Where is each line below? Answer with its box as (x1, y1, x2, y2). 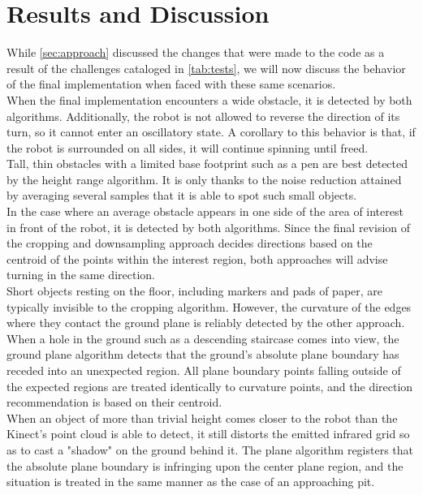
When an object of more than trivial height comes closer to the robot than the (6, 409, 398, 426)
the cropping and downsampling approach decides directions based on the (6, 235, 373, 252)
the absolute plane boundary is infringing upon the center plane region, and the (6, 457, 404, 474)
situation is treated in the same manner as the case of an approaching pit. (6, 473, 375, 490)
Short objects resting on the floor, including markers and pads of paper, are (6, 282, 383, 299)
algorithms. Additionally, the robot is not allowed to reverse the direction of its (6, 107, 400, 124)
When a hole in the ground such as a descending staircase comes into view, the (6, 329, 399, 346)
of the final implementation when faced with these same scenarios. (6, 75, 336, 93)
